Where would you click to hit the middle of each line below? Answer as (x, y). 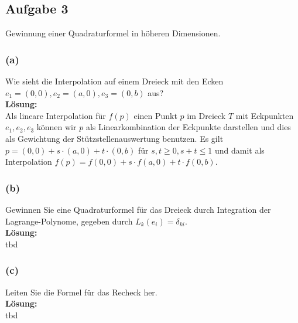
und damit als (239, 150)
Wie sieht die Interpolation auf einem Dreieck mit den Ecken (114, 81)
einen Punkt (155, 115)
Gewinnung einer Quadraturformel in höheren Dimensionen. (113, 33)
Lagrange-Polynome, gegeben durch (69, 221)
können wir (56, 127)
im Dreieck (206, 115)
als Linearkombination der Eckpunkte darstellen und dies (188, 127)
